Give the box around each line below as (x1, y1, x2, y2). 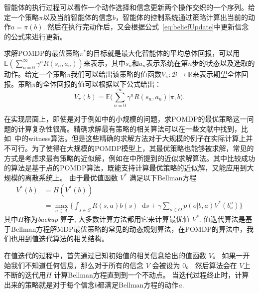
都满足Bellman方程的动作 (98, 279, 179, 290)
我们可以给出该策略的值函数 (70, 68, 161, 79)
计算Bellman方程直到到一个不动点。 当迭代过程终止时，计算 (54, 270, 249, 280)
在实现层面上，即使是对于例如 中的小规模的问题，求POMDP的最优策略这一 (4, 114, 247, 124)
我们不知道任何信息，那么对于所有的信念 (10, 260, 143, 270)
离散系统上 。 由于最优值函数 (24, 172, 118, 182)
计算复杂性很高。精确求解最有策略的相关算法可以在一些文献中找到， (17, 123, 241, 134)
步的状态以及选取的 (192, 57, 255, 68)
